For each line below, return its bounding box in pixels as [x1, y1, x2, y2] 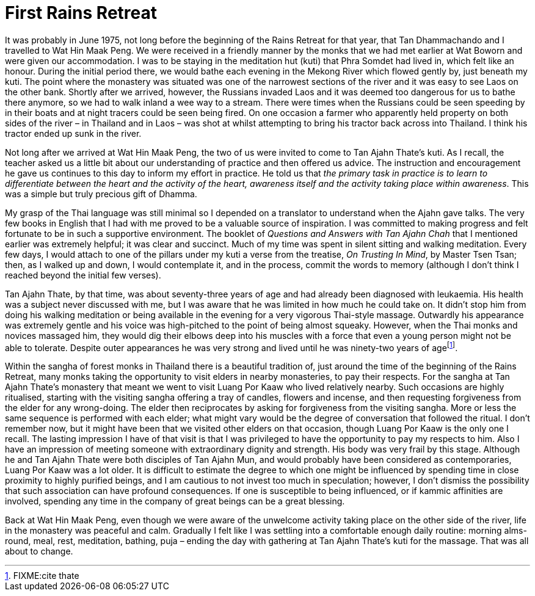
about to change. [5, 546, 73, 557]
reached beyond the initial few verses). [5, 269, 161, 280]
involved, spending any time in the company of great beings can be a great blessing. [5, 496, 345, 507]
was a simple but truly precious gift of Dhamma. [5, 188, 197, 199]
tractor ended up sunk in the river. [5, 128, 142, 139]
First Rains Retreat [5, 2, 157, 23]
